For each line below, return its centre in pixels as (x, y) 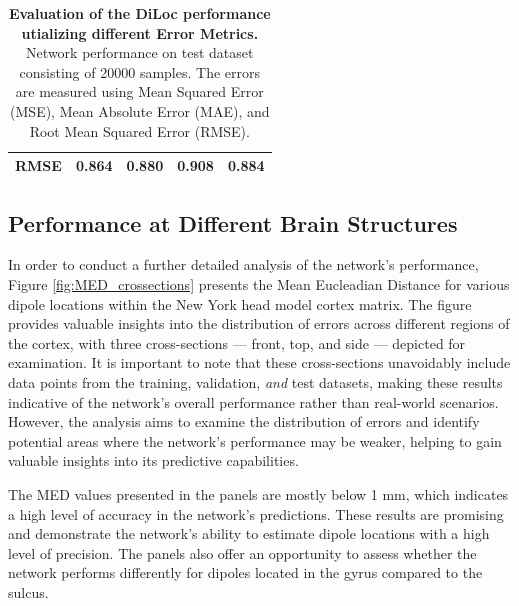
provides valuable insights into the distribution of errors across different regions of (259, 323)
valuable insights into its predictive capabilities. (153, 460)
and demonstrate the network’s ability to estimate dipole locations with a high (249, 533)
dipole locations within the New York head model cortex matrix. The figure (240, 303)
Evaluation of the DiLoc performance (139, 13)
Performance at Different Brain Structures (233, 222)
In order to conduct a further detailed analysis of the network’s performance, (243, 264)
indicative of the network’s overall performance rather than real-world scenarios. (253, 401)
